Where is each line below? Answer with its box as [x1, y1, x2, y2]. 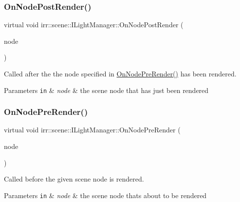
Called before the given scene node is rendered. [4, 174, 144, 184]
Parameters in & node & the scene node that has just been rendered [4, 85, 209, 95]
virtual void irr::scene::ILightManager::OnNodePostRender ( [4, 19, 184, 30]
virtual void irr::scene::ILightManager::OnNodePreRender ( [4, 125, 181, 135]
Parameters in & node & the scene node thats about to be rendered [4, 190, 207, 200]
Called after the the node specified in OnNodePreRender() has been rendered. [4, 69, 237, 78]
